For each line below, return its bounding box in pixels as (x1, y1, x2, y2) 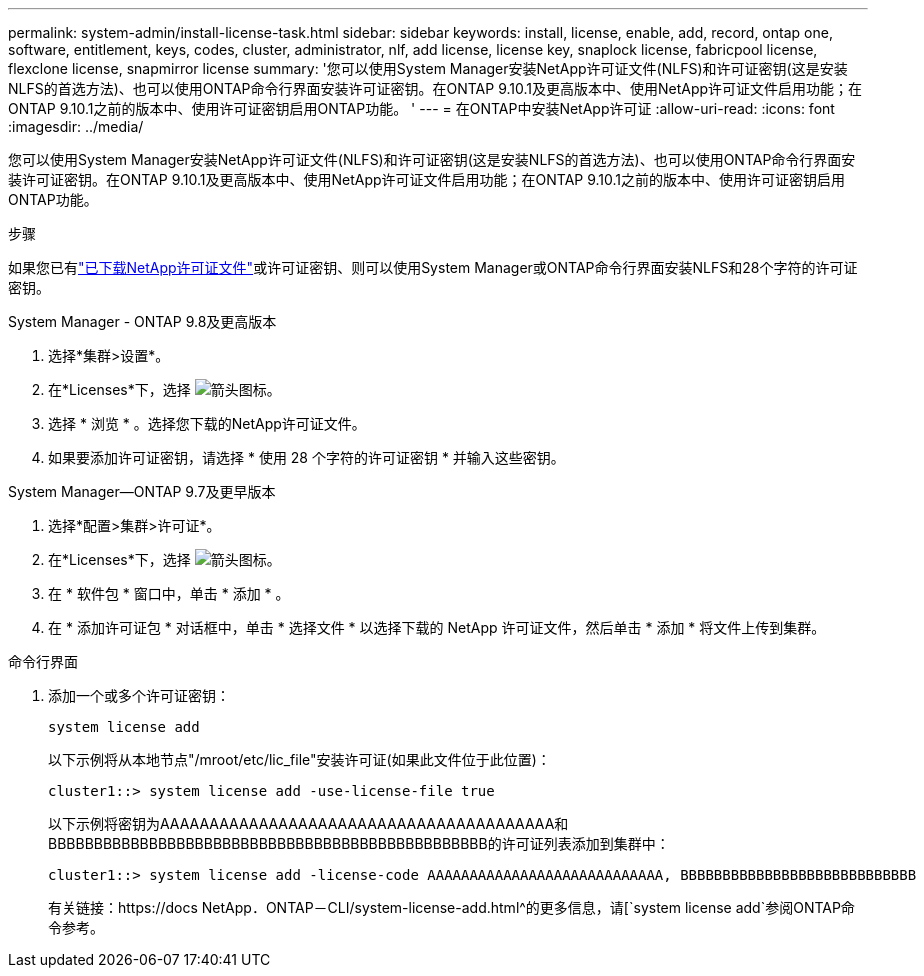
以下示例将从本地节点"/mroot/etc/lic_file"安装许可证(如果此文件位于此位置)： (48, 751, 551, 768)
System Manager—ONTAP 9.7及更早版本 (8, 483, 276, 500)
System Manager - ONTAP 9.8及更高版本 (8, 313, 277, 330)
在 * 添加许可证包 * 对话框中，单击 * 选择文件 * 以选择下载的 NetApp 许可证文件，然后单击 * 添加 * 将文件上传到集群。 (48, 619, 826, 636)
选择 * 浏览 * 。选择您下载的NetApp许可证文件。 (48, 415, 366, 432)
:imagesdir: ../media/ (8, 118, 144, 135)
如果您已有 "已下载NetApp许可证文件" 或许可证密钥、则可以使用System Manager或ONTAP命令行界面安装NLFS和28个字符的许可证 (8, 259, 858, 276)
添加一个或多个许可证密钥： (48, 687, 230, 704)
